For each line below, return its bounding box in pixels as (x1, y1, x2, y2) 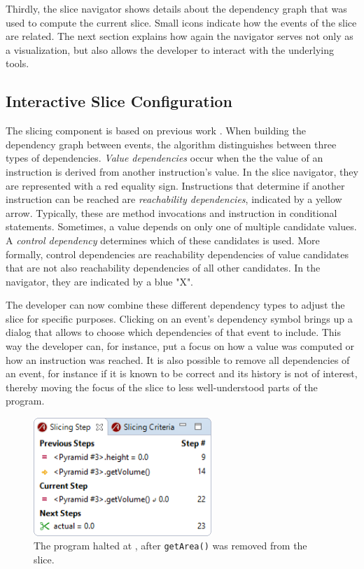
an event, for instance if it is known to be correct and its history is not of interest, (6, 366, 358, 381)
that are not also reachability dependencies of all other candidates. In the (6, 260, 321, 275)
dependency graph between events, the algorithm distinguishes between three (6, 136, 337, 151)
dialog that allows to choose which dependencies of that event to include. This (6, 325, 342, 339)
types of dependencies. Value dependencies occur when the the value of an (6, 150, 323, 165)
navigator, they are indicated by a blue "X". (6, 274, 194, 288)
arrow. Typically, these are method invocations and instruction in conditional (6, 205, 337, 220)
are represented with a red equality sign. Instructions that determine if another (6, 178, 345, 192)
